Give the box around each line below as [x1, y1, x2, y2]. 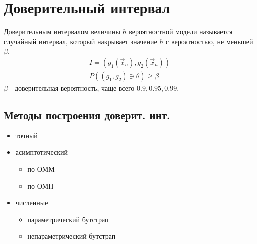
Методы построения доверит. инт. [4, 107, 170, 122]
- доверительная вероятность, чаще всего [10, 82, 135, 93]
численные [15, 197, 48, 208]
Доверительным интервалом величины [4, 26, 120, 37]
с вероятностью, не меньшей [166, 36, 253, 46]
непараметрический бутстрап [27, 231, 116, 241]
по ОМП [27, 180, 54, 191]
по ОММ [27, 163, 55, 174]
